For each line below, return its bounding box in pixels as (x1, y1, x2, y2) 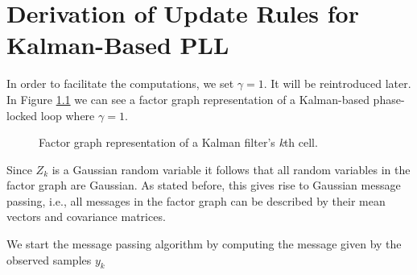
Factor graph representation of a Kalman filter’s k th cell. (39, 134, 318, 151)
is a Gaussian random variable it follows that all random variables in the (52, 160, 411, 177)
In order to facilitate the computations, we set (6, 75, 234, 92)
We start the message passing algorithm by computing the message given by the (6, 235, 402, 252)
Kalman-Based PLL (6, 28, 229, 61)
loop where (40, 106, 95, 123)
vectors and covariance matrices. (6, 208, 166, 225)
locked (6, 106, 38, 123)
